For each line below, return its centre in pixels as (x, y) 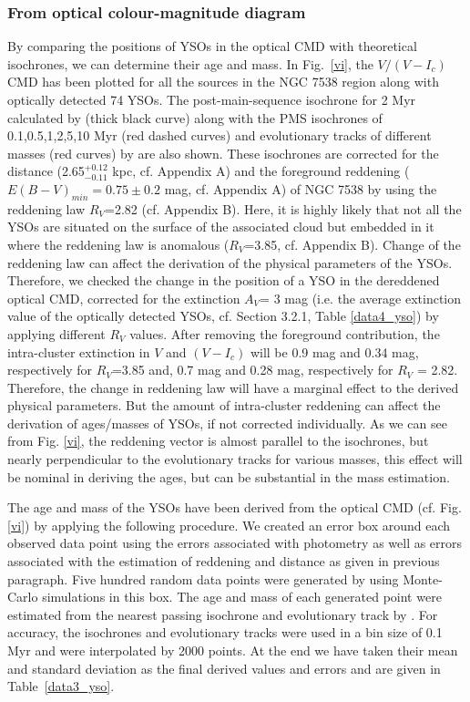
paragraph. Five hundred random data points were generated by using (203, 578)
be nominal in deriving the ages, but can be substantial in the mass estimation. (229, 476)
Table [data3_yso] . (61, 686)
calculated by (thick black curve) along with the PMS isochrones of (195, 117)
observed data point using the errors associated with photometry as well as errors (235, 543)
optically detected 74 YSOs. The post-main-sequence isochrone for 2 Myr (212, 99)
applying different (56, 333)
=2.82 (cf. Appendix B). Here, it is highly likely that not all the (283, 208)
